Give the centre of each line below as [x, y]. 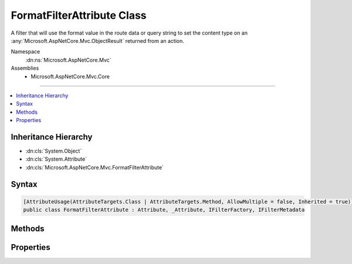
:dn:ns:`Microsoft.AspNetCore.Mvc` [68, 60]
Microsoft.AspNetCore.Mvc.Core [70, 76]
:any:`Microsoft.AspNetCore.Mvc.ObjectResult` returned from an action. [98, 40]
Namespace [26, 52]
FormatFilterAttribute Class [79, 15]
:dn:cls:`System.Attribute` [56, 159]
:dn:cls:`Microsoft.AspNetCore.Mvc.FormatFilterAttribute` [95, 167]
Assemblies [25, 68]
